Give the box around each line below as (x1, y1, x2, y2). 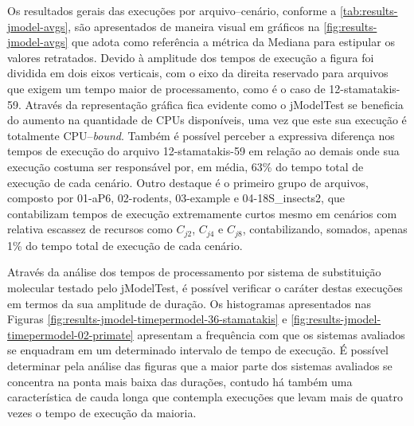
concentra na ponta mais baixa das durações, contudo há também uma (7, 373, 353, 389)
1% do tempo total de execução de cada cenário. (7, 236, 243, 253)
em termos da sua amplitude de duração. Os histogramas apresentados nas (7, 295, 371, 311)
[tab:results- (339, 2, 398, 18)
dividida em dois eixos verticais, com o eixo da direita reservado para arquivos (7, 64, 389, 81)
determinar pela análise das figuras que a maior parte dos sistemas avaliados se (7, 357, 393, 373)
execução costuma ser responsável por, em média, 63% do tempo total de (7, 158, 364, 174)
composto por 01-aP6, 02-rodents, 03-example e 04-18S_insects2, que (7, 190, 346, 206)
